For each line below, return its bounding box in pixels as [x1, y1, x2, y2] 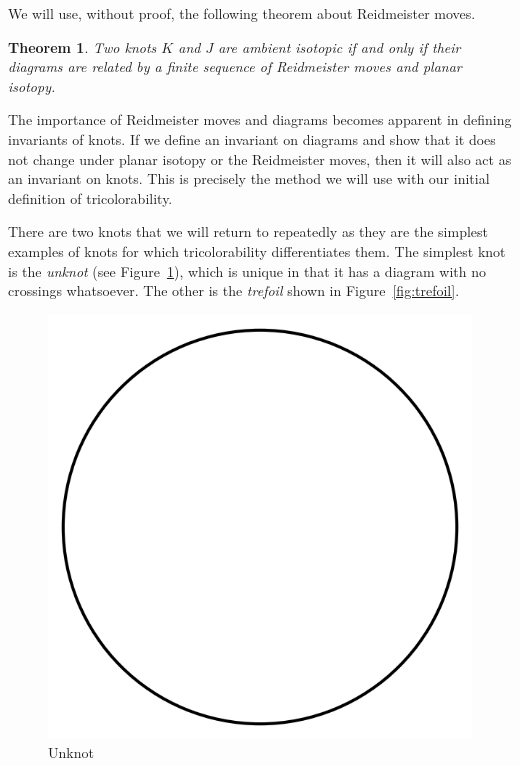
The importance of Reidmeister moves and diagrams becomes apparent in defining [8, 109, 512, 130]
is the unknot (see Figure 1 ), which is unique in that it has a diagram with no [8, 260, 487, 281]
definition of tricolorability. [8, 187, 173, 208]
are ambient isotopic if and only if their [218, 36, 461, 57]
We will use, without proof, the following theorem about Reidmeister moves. [8, 3, 476, 23]
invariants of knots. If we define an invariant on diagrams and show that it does [8, 128, 496, 149]
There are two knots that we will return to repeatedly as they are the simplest [8, 221, 488, 242]
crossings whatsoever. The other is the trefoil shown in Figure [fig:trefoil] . [8, 280, 460, 301]
